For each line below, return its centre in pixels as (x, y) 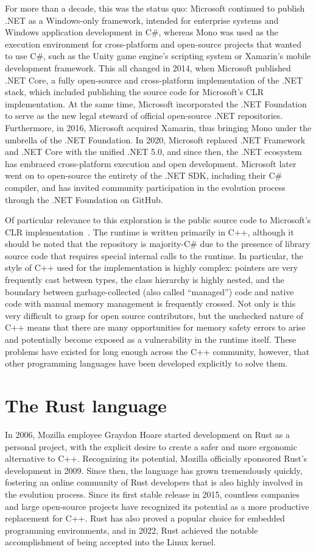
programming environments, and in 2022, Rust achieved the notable (132, 530)
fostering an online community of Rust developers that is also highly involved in (154, 482)
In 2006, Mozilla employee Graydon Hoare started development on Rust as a (148, 434)
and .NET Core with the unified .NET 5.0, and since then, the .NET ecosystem (153, 152)
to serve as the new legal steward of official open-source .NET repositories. (144, 116)
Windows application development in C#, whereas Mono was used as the (142, 32)
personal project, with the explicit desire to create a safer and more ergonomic (151, 446)
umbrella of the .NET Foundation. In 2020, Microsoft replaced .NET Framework (155, 139)
